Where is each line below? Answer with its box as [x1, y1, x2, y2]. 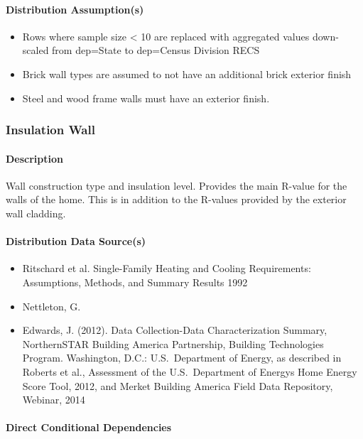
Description [6, 151, 64, 166]
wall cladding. [6, 206, 66, 220]
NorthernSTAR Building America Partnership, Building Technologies [22, 336, 324, 351]
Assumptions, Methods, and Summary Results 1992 [22, 274, 248, 289]
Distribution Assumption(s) [6, 1, 144, 16]
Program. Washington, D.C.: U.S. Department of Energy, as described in [22, 350, 342, 365]
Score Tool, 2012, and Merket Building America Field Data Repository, [22, 378, 333, 393]
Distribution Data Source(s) [6, 234, 146, 249]
